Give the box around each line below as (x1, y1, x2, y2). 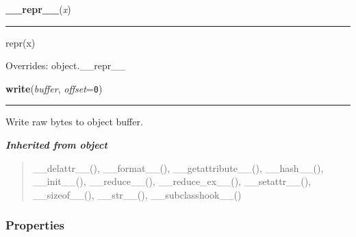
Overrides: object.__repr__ (5, 58, 126, 73)
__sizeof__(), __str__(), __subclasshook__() (32, 187, 242, 201)
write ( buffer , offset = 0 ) (5, 81, 103, 95)
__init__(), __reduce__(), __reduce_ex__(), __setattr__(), (32, 174, 311, 188)
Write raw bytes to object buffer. (5, 114, 143, 129)
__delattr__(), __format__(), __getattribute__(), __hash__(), (32, 160, 324, 175)
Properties (5, 216, 64, 234)
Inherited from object (5, 138, 107, 152)
